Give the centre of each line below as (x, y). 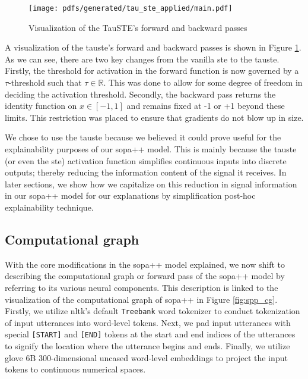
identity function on (41, 106)
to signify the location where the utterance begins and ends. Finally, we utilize (147, 346)
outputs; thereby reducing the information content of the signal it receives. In (146, 172)
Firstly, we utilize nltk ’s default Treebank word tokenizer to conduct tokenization (153, 311)
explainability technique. (49, 207)
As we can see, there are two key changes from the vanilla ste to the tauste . (142, 59)
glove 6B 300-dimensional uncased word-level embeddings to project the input (146, 357)
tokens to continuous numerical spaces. (75, 369)
